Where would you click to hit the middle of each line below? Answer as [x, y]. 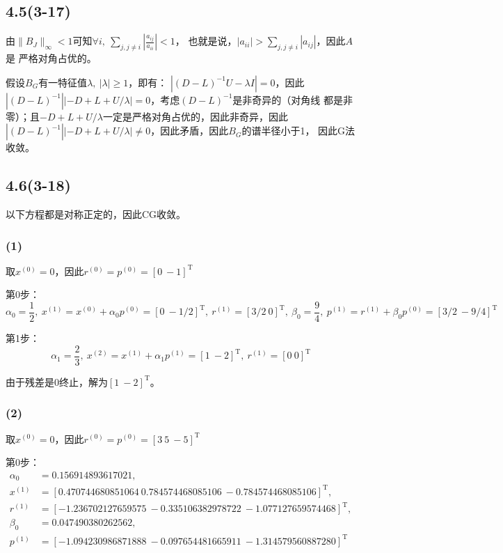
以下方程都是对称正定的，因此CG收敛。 [96, 213]
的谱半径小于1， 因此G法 [298, 131]
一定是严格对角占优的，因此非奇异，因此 [196, 116]
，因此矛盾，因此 [190, 131]
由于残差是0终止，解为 [57, 381]
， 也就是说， [206, 41]
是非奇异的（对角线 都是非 [293, 99]
